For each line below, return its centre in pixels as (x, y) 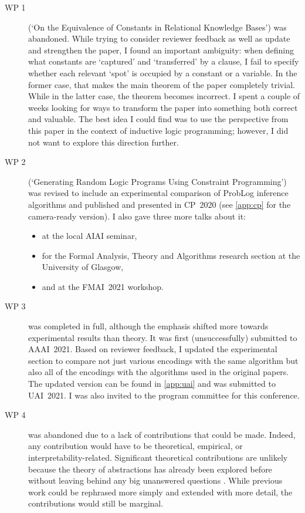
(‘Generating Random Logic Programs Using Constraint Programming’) (157, 181)
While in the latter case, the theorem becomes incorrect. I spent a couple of (164, 96)
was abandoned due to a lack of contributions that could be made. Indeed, (162, 434)
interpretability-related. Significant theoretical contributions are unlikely (158, 457)
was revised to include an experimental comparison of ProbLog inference (158, 193)
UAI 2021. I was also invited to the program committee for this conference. (164, 395)
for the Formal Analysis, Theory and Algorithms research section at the (171, 255)
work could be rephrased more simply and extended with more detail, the (160, 492)
